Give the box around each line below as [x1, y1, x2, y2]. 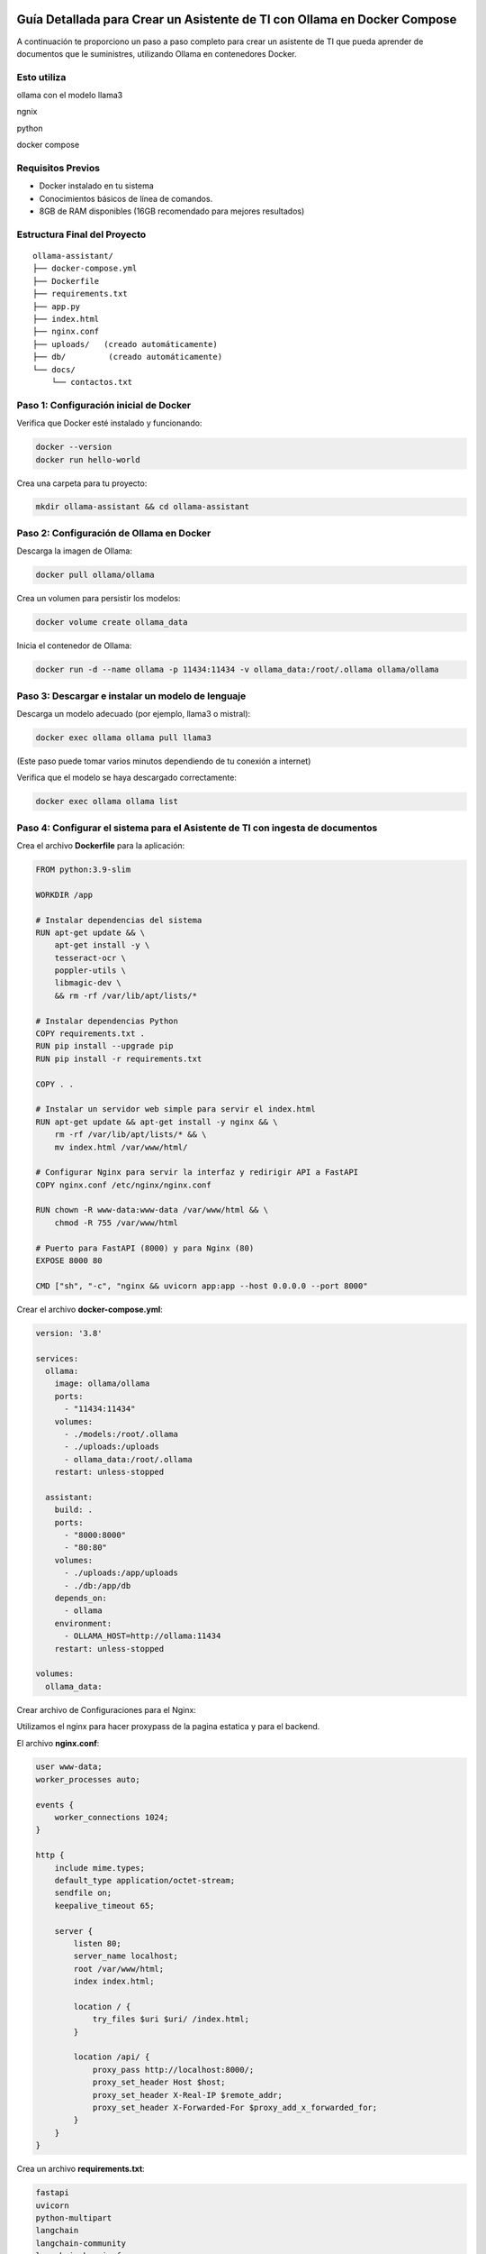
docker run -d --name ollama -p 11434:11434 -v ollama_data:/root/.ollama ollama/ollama [35, 664, 440, 675]
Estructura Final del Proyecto [16, 228, 147, 241]
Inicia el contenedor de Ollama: [16, 640, 132, 651]
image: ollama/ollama [54, 1379, 150, 1388]
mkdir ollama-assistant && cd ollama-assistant [35, 501, 249, 512]
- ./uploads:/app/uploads [64, 1568, 179, 1578]
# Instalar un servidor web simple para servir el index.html [35, 1104, 316, 1114]
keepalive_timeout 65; [54, 1901, 155, 1910]
